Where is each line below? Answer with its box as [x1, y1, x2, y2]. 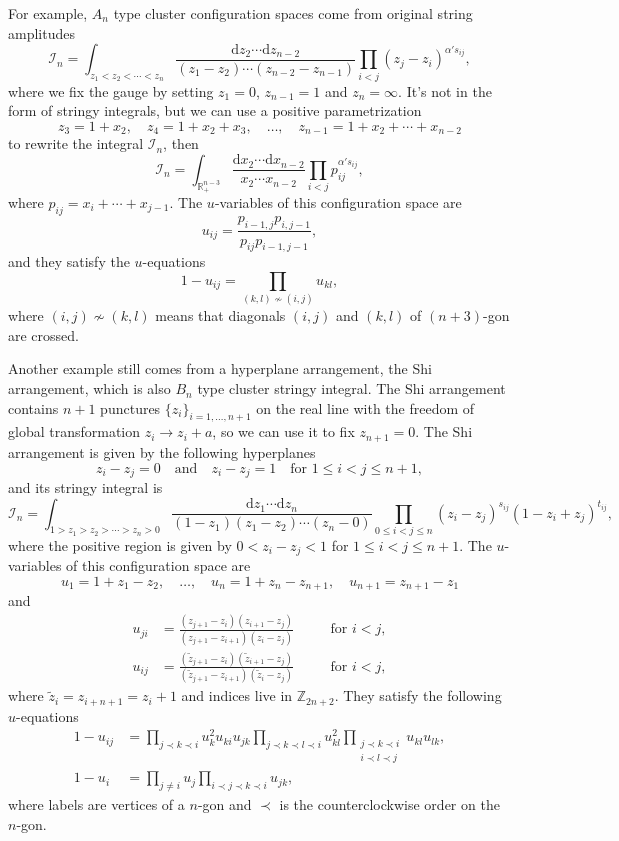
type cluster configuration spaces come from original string [113, 3, 473, 23]
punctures [100, 397, 161, 418]
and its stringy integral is [8, 476, 163, 497]
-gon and [197, 793, 252, 814]
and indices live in [181, 685, 293, 706]
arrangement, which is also [8, 378, 171, 399]
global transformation [8, 421, 141, 442]
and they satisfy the [8, 251, 130, 272]
